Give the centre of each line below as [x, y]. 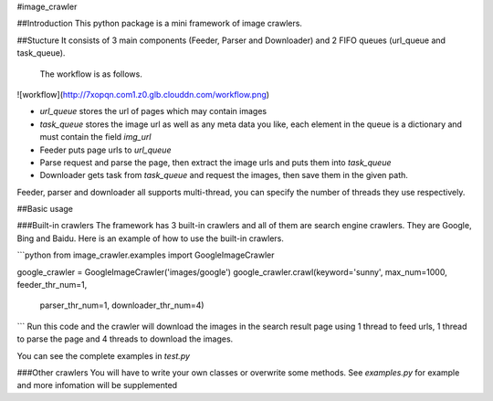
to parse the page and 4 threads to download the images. [125, 339]
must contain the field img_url [95, 137]
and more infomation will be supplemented [97, 385]
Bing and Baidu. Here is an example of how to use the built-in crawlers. [151, 238]
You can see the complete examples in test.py [104, 355]
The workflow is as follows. [91, 74]
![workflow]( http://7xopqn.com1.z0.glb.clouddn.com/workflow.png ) [143, 94]
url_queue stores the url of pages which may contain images [153, 111]
